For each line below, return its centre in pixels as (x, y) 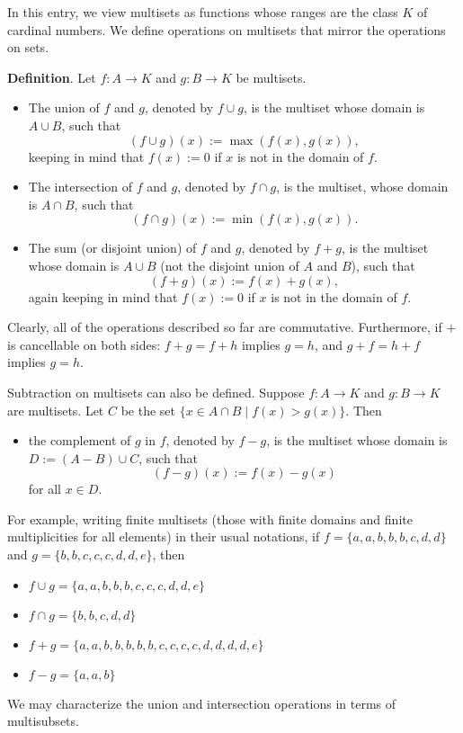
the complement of (80, 440)
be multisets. (271, 77)
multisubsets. (43, 721)
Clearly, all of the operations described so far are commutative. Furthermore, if (225, 327)
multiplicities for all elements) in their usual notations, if (164, 536)
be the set (148, 410)
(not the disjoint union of (230, 265)
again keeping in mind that (103, 296)
